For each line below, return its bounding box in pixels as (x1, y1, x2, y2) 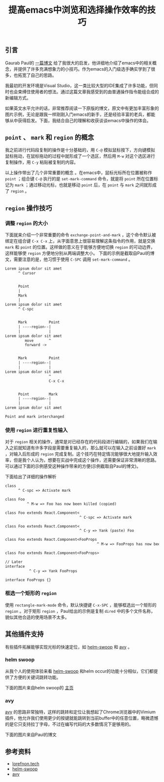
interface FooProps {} (5, 577, 51, 582)
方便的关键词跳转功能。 (13, 674, 61, 680)
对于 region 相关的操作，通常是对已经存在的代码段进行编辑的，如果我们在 (5, 439, 153, 445)
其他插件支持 (5, 630, 44, 638)
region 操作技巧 (5, 204, 52, 212)
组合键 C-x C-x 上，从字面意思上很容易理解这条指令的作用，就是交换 (18, 238, 155, 244)
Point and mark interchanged (5, 414, 64, 419)
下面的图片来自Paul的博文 (5, 732, 57, 738)
